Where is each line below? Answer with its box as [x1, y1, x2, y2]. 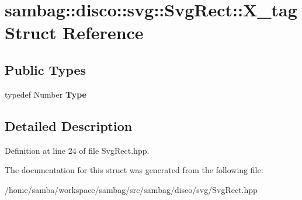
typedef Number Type [5, 88, 86, 100]
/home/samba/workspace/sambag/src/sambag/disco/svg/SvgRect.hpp [5, 183, 258, 195]
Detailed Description [5, 116, 133, 135]
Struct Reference [5, 20, 144, 44]
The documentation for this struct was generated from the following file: [5, 164, 263, 176]
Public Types [5, 60, 86, 78]
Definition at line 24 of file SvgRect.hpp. [5, 144, 150, 156]
